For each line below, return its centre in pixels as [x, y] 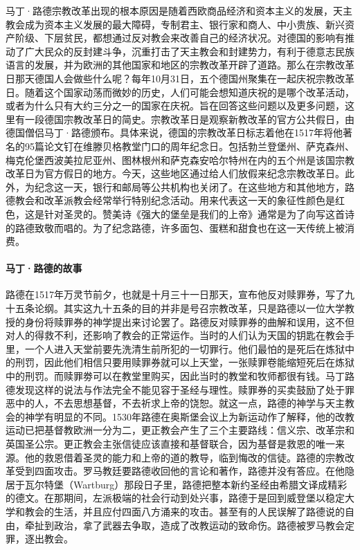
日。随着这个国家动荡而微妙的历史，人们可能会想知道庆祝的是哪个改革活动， [180, 92]
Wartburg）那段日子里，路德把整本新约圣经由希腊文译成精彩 [210, 484]
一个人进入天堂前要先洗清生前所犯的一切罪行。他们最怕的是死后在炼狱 [184, 348]
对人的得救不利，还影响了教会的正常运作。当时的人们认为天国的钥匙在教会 [175, 335]
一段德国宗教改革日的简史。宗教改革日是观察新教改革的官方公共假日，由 [189, 119]
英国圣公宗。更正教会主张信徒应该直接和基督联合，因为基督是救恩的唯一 [170, 444]
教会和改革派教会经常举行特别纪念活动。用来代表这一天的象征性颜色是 [175, 200]
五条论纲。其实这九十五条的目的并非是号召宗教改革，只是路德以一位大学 [180, 308]
